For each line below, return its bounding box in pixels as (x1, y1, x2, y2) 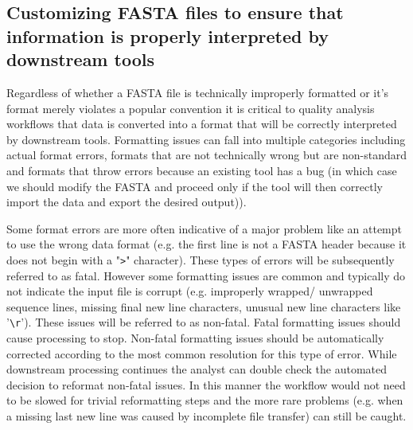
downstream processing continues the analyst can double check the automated (6, 361, 387, 377)
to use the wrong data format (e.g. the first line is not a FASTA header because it (6, 236, 407, 252)
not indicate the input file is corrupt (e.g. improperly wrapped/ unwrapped (6, 283, 373, 299)
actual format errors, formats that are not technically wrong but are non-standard (6, 147, 407, 163)
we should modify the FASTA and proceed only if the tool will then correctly (6, 178, 383, 194)
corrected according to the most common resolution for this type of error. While (6, 345, 397, 362)
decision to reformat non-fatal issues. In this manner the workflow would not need (6, 376, 406, 393)
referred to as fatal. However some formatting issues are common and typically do (6, 267, 406, 283)
